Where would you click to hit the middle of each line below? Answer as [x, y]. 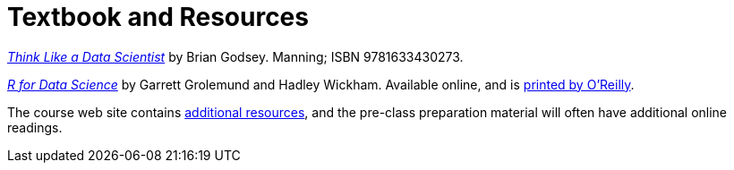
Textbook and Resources [158, 17]
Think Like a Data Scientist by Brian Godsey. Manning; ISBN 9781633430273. [235, 56]
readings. [35, 127]
